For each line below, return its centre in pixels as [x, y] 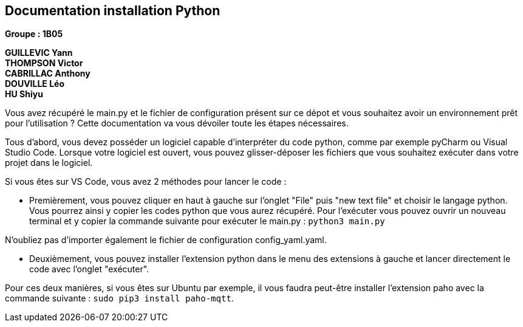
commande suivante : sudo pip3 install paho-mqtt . [119, 298]
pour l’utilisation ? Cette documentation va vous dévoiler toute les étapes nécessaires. [177, 123]
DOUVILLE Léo [35, 84]
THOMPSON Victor [44, 63]
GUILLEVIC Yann [39, 53]
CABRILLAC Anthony [48, 74]
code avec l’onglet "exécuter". [89, 269]
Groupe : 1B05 [34, 34]
